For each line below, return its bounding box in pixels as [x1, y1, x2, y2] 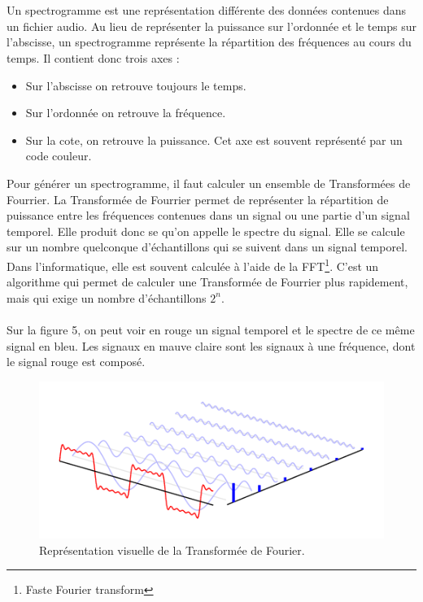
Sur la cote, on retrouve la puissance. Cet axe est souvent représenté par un [25, 131, 403, 148]
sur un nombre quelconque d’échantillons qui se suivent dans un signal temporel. [7, 238, 408, 255]
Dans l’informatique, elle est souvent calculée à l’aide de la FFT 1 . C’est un [7, 255, 379, 274]
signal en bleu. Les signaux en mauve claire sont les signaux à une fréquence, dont [7, 337, 416, 354]
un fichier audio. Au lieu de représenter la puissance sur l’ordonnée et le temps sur [7, 17, 416, 34]
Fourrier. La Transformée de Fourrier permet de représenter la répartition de [7, 190, 389, 207]
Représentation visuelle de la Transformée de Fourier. [39, 541, 305, 558]
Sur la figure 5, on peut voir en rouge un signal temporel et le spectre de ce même [7, 321, 415, 338]
